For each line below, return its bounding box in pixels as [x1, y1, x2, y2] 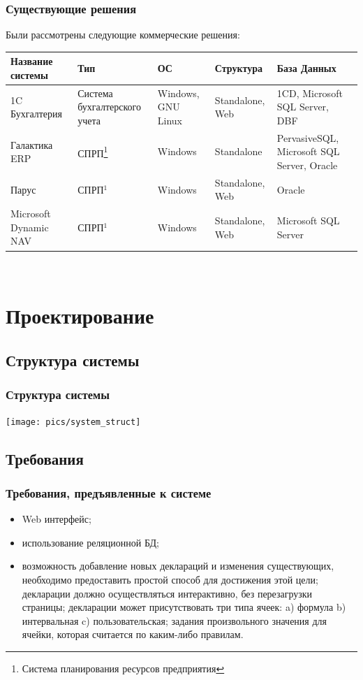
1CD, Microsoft [276, 85, 343, 100]
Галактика [10, 137, 53, 152]
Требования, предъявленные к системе [6, 484, 212, 501]
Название [10, 54, 53, 68]
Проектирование [6, 301, 154, 330]
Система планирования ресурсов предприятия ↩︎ [22, 660, 225, 675]
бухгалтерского [77, 99, 141, 114]
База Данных [276, 61, 336, 75]
